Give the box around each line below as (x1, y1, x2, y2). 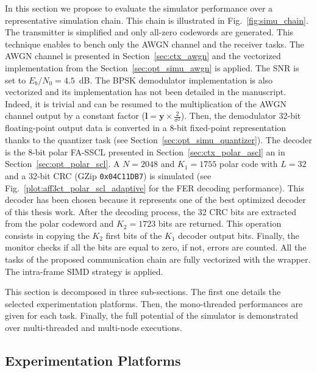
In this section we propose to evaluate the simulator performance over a (5, 2, 273, 14)
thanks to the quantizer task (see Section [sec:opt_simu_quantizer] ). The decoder (5, 133, 312, 146)
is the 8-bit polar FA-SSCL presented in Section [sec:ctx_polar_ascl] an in (5, 145, 285, 158)
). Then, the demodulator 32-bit (180, 109, 301, 122)
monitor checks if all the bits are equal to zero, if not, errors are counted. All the (5, 241, 307, 254)
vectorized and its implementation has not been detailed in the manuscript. (5, 85, 287, 98)
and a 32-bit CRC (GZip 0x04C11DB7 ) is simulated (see (5, 169, 212, 182)
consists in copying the (5, 229, 90, 241)
